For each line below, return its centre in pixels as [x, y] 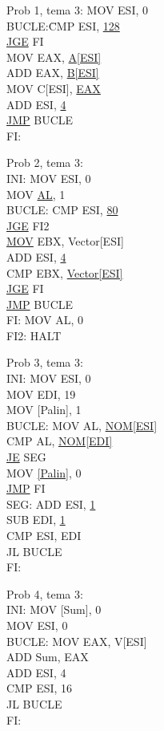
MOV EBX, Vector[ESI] [65, 241]
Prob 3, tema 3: [45, 362]
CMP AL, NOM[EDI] [60, 441]
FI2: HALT [34, 335]
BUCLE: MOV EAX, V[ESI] [77, 641]
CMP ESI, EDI [44, 535]
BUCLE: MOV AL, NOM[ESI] [82, 425]
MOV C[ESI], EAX [54, 88]
